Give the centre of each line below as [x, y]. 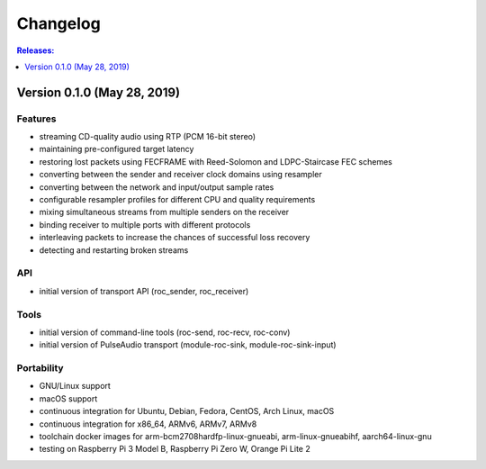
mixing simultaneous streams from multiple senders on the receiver [164, 212]
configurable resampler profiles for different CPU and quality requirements [177, 200]
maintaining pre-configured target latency [117, 149]
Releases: [36, 50]
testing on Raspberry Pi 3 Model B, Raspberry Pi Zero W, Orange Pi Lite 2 [175, 449]
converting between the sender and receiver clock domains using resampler [181, 175]
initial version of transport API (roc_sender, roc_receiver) [144, 291]
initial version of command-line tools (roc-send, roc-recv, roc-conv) [165, 332]
